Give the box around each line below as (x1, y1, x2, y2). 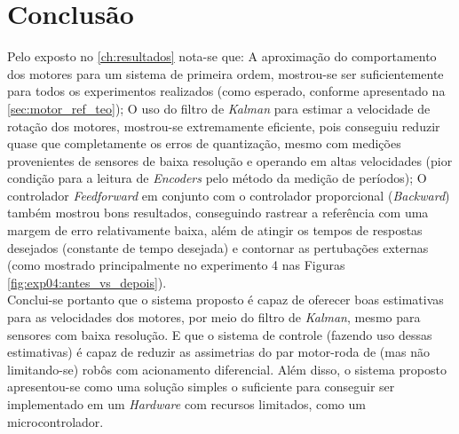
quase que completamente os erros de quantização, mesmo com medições (7, 134, 401, 153)
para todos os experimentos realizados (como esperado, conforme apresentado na (7, 82, 446, 100)
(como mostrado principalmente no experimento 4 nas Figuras (7, 256, 345, 274)
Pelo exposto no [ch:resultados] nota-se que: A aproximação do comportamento (7, 47, 437, 66)
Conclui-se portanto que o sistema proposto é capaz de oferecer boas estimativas (7, 290, 444, 309)
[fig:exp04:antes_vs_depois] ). (7, 272, 167, 291)
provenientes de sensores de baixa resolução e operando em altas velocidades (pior (7, 151, 453, 170)
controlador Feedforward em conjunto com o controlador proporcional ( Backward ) (7, 185, 450, 204)
